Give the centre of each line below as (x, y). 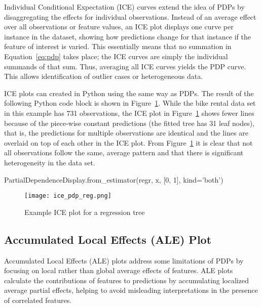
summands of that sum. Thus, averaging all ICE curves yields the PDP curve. (125, 66)
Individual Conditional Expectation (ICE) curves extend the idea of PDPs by (124, 7)
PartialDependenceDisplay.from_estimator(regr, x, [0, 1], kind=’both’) (114, 179)
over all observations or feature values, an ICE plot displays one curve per (119, 27)
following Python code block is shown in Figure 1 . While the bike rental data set (130, 103)
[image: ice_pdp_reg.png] (68, 196)
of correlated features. (38, 300)
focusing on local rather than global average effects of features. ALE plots (119, 270)
